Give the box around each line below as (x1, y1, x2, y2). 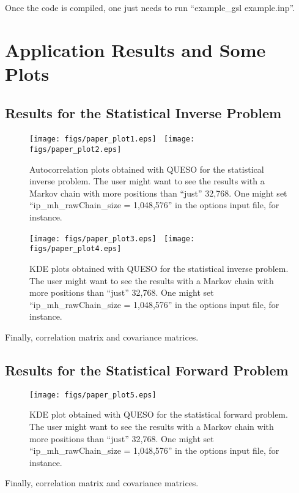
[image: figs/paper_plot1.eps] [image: (29, 135, 195, 144)
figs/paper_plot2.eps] (29, 145, 122, 154)
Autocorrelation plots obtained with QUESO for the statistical (29, 162, 264, 175)
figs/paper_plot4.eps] (29, 244, 122, 254)
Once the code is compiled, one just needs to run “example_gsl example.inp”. (5, 1, 295, 13)
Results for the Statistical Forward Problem (5, 360, 289, 379)
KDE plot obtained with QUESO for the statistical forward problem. (29, 408, 288, 421)
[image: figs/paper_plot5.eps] (29, 390, 157, 399)
